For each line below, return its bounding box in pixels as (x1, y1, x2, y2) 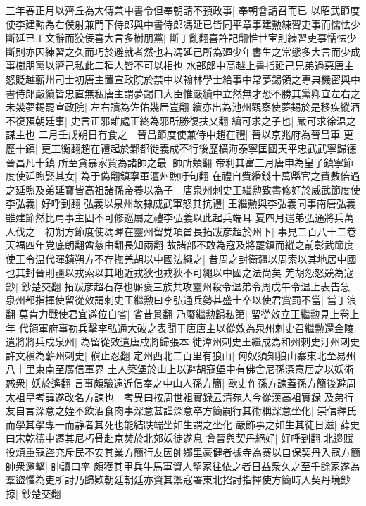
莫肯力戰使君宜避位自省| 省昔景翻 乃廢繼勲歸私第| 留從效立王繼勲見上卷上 (18, 307, 360, 321)
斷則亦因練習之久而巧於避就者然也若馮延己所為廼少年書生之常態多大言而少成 (6, 44, 360, 58)
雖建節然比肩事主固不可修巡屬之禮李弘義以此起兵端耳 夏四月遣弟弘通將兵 (6, 209, 344, 224)
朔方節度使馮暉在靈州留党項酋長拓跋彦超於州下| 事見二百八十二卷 (54, 223, 357, 238)
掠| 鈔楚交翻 (6, 486, 61, 500)
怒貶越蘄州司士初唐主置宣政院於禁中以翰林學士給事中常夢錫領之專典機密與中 (6, 71, 360, 86)
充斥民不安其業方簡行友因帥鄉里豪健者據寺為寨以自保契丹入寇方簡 (54, 445, 360, 459)
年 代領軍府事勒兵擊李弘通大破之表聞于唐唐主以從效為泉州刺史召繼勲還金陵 (6, 320, 354, 335)
